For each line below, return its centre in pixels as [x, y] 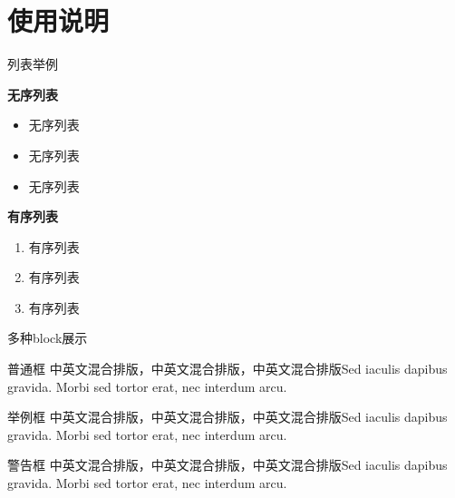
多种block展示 [48, 338]
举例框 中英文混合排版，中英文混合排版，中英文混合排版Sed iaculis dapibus [227, 417]
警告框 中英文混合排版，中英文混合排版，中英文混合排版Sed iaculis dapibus [227, 465]
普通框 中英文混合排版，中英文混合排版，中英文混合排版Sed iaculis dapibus [227, 369]
